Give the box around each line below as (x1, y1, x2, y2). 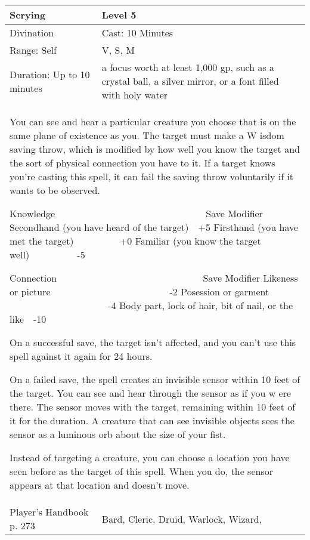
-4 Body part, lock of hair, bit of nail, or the (108, 298, 293, 312)
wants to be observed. (10, 183, 100, 197)
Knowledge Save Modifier (10, 206, 263, 220)
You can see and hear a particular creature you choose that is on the (10, 115, 296, 128)
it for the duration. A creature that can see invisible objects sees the (10, 414, 294, 427)
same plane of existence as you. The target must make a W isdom (10, 128, 284, 142)
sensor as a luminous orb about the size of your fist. (10, 427, 226, 441)
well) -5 (10, 248, 85, 261)
